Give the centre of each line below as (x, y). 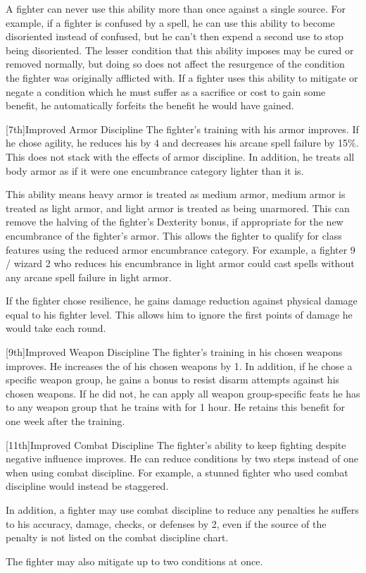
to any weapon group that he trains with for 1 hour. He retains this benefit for (175, 407)
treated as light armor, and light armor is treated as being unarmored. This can (178, 208)
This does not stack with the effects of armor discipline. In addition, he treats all (180, 156)
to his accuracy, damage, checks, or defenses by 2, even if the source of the (166, 523)
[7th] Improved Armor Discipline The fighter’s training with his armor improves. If (182, 129)
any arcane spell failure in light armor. (89, 277)
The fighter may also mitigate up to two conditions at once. (134, 561)
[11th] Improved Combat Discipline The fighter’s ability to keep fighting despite (176, 444)
